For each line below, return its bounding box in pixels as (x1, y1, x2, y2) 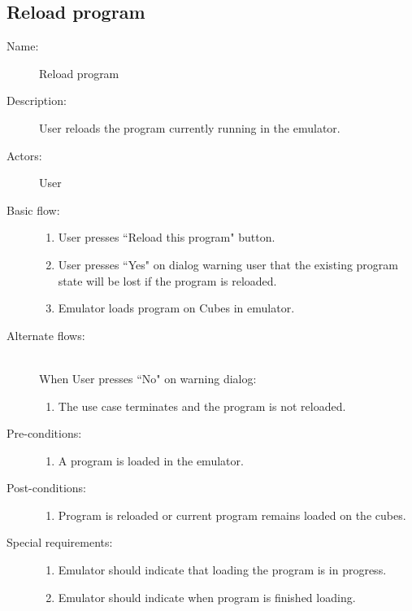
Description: (7, 92, 67, 109)
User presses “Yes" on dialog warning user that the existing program (58, 255, 399, 273)
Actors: (7, 146, 42, 164)
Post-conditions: (7, 479, 86, 496)
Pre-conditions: (7, 425, 82, 442)
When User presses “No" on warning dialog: (39, 369, 257, 386)
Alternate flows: (7, 326, 85, 343)
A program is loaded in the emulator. (58, 452, 244, 469)
